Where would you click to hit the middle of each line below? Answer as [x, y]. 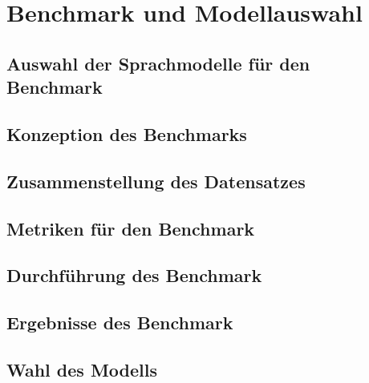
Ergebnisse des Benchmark [120, 323]
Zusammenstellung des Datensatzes [156, 181]
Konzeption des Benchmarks [127, 133]
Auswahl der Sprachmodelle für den [158, 63]
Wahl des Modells [82, 369]
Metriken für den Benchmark [131, 228]
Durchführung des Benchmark [134, 275]
